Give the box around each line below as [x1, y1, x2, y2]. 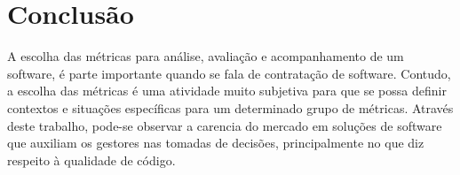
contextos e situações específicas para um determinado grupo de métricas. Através [7, 98, 454, 117]
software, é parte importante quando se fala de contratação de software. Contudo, [7, 64, 451, 82]
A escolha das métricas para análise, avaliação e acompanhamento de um [7, 47, 404, 65]
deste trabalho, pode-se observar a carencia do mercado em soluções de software [7, 116, 442, 134]
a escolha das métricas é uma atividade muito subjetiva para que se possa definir [7, 81, 447, 100]
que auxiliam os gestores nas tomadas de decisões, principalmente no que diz [7, 133, 424, 152]
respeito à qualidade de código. [7, 150, 176, 169]
